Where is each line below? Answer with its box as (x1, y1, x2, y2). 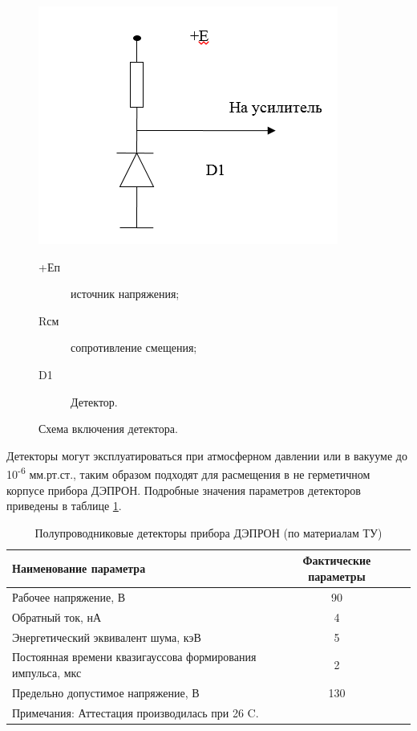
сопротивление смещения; (71, 339, 197, 356)
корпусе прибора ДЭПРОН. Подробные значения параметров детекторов (6, 481, 361, 498)
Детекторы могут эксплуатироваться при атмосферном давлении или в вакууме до (6, 447, 407, 464)
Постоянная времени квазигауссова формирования (12, 648, 257, 665)
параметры (308, 567, 366, 584)
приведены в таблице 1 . (6, 497, 122, 514)
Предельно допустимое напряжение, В (12, 684, 200, 700)
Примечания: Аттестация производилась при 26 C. (12, 704, 259, 721)
